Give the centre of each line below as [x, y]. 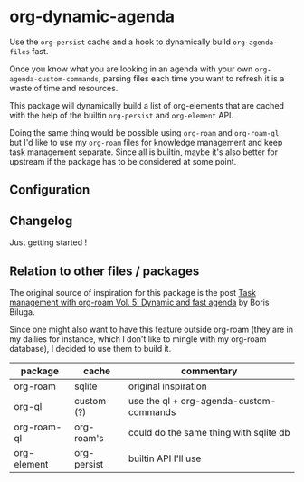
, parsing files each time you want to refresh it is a [191, 78]
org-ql [28, 406]
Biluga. [22, 312]
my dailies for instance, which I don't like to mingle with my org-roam [138, 339]
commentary [209, 371]
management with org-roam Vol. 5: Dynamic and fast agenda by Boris [139, 302]
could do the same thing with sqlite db [209, 432]
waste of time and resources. [64, 88]
